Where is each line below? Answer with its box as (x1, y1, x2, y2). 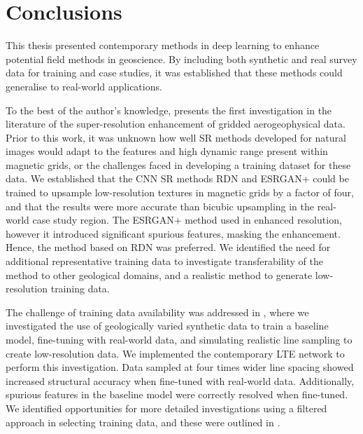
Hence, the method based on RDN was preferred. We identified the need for (6, 240, 331, 255)
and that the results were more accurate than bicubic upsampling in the (6, 198, 314, 213)
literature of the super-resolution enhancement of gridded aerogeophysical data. (6, 116, 346, 131)
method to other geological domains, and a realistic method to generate (6, 267, 313, 282)
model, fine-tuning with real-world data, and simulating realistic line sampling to (6, 332, 353, 346)
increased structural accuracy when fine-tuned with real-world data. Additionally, (6, 373, 355, 388)
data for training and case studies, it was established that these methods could (6, 65, 343, 80)
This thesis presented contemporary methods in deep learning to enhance (6, 38, 320, 53)
